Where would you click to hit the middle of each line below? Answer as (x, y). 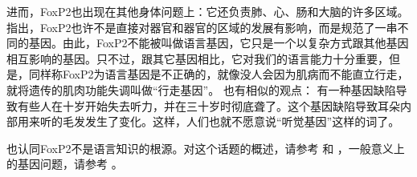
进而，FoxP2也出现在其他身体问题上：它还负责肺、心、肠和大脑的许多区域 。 (208, 11)
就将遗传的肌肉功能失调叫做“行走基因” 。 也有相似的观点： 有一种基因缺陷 (201, 89)
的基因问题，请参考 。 (65, 164)
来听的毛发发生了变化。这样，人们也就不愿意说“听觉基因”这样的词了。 (214, 121)
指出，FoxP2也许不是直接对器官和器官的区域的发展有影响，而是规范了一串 (202, 27)
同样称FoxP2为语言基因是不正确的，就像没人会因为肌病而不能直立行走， (219, 74)
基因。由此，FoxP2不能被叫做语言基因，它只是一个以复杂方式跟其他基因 (219, 43)
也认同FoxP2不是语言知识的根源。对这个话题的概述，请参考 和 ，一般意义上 (206, 148)
